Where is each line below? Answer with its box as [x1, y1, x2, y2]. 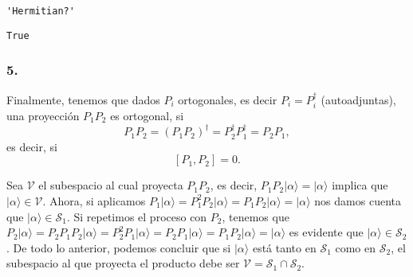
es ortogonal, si [110, 107, 184, 123]
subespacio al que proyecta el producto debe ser [6, 255, 240, 271]
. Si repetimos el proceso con [66, 208, 207, 224]
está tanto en [252, 239, 317, 256]
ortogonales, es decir [178, 91, 277, 107]
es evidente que [289, 224, 364, 240]
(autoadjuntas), [321, 91, 396, 107]
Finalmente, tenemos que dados [6, 91, 160, 107]
